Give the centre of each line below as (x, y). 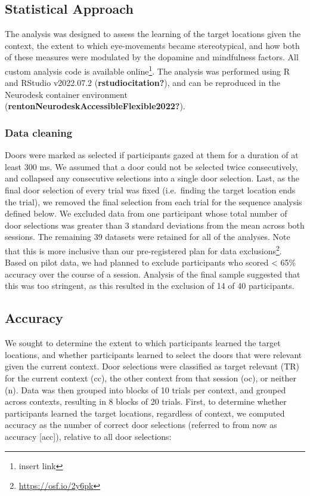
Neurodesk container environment (66, 94)
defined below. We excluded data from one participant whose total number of (146, 213)
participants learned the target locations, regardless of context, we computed (145, 413)
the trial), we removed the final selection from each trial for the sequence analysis (154, 201)
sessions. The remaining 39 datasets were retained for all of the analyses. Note (148, 237)
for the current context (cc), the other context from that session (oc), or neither (151, 378)
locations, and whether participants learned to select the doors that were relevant (154, 354)
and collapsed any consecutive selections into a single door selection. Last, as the (152, 178)
